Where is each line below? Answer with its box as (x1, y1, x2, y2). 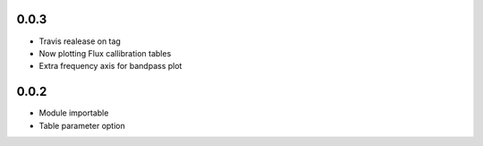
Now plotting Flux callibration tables (38, 47, 172, 58)
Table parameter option (38, 120, 125, 131)
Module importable (38, 107, 109, 118)
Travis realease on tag (38, 36, 121, 47)
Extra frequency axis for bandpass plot (38, 61, 182, 72)
